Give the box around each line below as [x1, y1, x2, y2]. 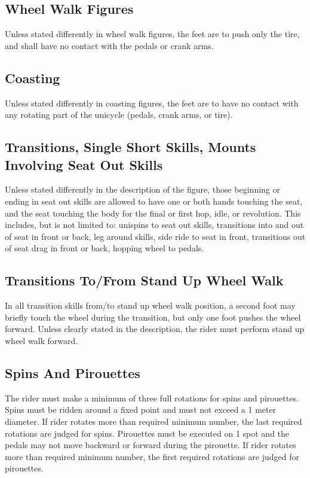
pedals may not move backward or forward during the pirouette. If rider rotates [5, 439, 296, 451]
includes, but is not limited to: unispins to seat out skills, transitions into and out [5, 218, 304, 231]
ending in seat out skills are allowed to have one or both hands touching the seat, [5, 194, 303, 207]
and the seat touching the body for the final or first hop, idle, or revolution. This [5, 206, 301, 219]
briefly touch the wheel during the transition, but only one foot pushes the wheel [5, 310, 301, 323]
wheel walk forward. [5, 334, 78, 346]
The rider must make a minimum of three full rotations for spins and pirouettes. [5, 391, 299, 404]
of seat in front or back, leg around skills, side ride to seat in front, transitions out [5, 230, 306, 242]
